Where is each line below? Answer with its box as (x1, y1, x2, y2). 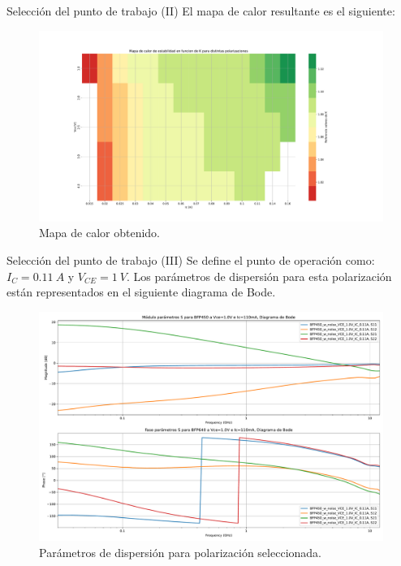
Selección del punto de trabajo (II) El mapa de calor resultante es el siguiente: (6, 2, 395, 19)
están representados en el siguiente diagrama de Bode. (6, 283, 276, 300)
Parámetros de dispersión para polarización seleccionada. (39, 543, 321, 560)
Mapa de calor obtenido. (39, 224, 161, 241)
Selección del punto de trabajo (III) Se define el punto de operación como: (6, 251, 375, 268)
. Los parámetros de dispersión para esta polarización (126, 267, 392, 284)
